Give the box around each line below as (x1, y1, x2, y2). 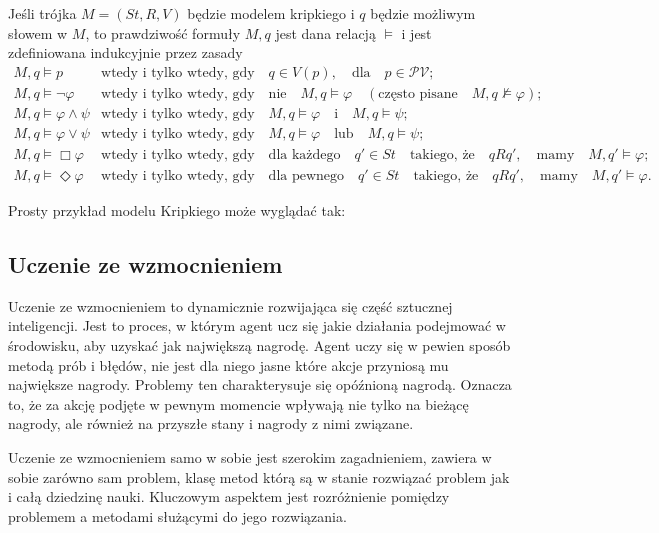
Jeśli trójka (8, 3, 77, 23)
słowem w (8, 22, 68, 43)
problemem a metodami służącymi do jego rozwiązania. (8, 505, 347, 526)
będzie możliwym (370, 3, 476, 23)
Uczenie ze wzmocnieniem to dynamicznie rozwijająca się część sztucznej (8, 295, 453, 316)
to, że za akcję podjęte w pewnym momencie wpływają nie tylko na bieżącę (8, 393, 469, 414)
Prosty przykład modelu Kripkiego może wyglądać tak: (8, 199, 346, 220)
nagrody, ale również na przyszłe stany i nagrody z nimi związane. (8, 413, 414, 434)
